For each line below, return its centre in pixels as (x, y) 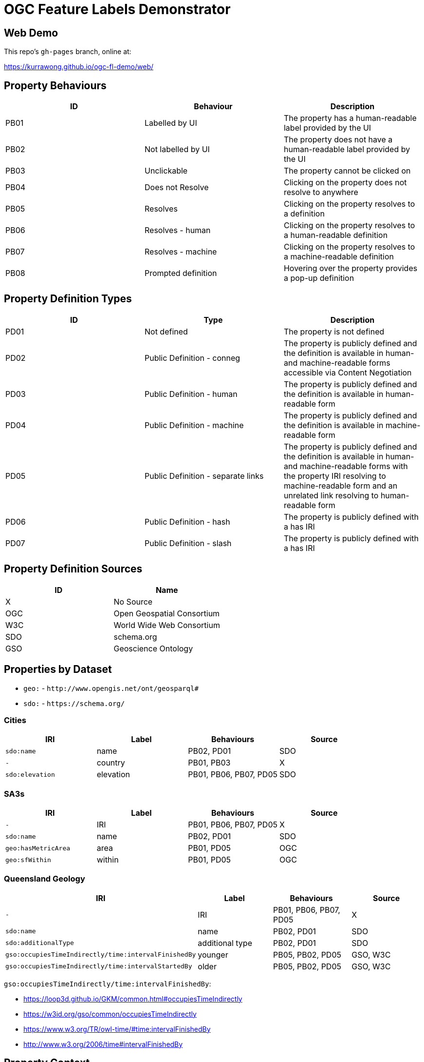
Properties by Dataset (58, 669)
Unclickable (166, 171)
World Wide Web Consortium (167, 625)
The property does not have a (338, 140)
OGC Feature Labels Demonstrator (117, 9)
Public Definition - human (191, 394)
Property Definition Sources (73, 569)
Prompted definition (181, 273)
